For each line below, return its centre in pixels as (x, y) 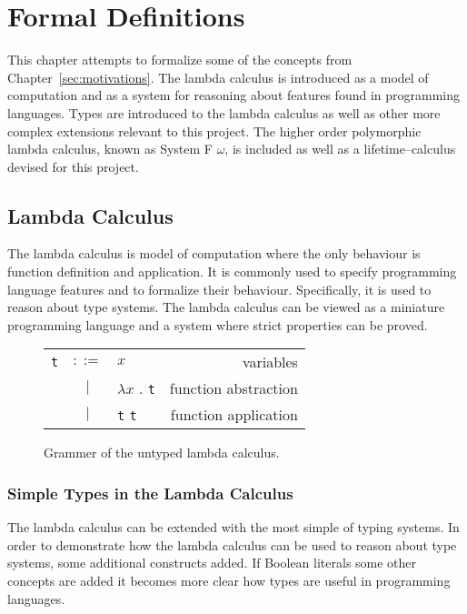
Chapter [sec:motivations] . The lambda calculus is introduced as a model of (218, 77)
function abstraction (233, 388)
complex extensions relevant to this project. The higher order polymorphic (214, 131)
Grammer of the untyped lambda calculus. (162, 453)
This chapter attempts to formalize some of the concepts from (180, 60)
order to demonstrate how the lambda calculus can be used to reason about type (232, 544)
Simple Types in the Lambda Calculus (150, 493)
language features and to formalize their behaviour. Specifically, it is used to (219, 289)
